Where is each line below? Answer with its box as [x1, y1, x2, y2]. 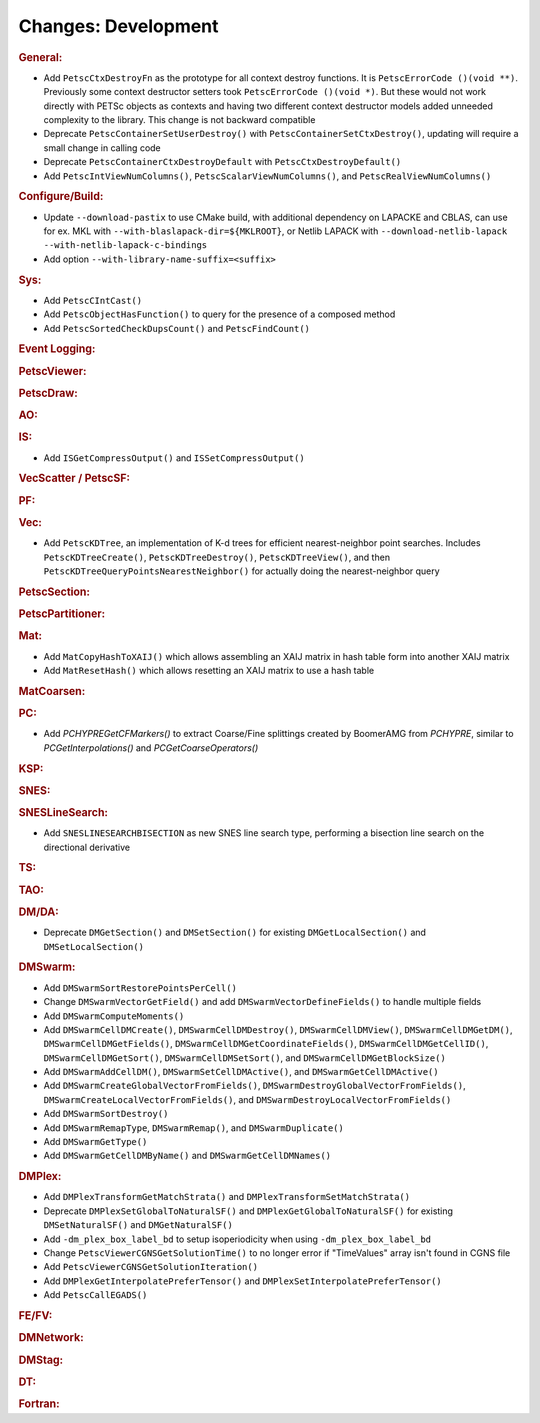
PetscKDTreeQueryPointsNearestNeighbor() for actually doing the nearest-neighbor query [43, 565, 440, 577]
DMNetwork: [18, 1331, 84, 1345]
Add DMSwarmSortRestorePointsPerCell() [43, 981, 237, 994]
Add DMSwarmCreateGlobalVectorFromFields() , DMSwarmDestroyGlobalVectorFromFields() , [43, 1080, 466, 1092]
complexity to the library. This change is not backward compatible [43, 113, 316, 125]
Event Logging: [18, 342, 96, 356]
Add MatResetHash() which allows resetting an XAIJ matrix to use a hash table [43, 665, 375, 677]
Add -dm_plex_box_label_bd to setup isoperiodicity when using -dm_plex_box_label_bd [43, 1233, 432, 1245]
